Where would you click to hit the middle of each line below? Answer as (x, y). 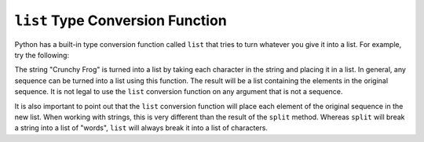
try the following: (42, 55)
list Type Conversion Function (121, 20)
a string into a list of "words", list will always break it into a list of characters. (141, 128)
